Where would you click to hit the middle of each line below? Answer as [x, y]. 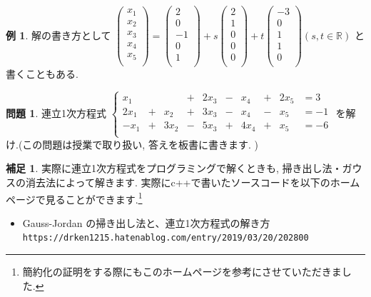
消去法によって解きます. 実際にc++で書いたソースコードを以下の [178, 182]
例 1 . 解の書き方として [59, 35]
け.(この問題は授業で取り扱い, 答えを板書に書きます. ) [132, 144]
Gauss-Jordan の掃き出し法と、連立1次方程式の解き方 [146, 222]
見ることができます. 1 [94, 198]
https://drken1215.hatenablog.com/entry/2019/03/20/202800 [166, 238]
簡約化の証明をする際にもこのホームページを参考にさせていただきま [182, 272]
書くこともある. [42, 74]
